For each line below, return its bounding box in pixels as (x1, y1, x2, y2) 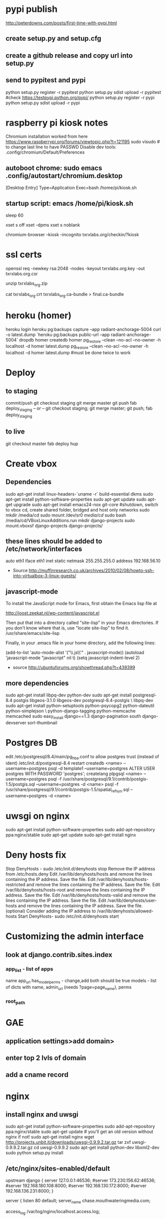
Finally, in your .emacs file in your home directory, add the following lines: (5, 640, 156, 646)
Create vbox (5, 458, 57, 469)
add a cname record (5, 1070, 69, 1079)
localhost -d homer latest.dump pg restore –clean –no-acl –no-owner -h (5, 343, 149, 350)
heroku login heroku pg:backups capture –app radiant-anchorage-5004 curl (5, 326, 161, 332)
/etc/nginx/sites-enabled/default (5, 1164, 111, 1173)
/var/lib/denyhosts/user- (107, 897, 158, 903)
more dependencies (5, 679, 69, 687)
